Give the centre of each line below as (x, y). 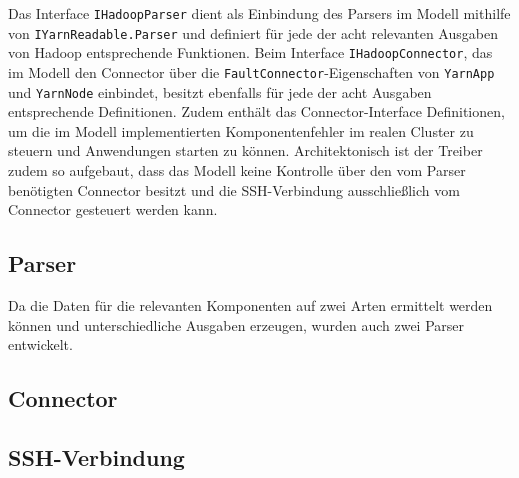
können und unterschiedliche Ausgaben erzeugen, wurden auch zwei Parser (236, 324)
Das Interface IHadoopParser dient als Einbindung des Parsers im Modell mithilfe (259, 13)
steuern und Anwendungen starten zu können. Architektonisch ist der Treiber (245, 150)
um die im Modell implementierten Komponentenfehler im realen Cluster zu (241, 130)
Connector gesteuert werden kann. (113, 209)
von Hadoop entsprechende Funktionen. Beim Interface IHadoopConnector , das (250, 52)
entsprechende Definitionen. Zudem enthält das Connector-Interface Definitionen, (256, 111)
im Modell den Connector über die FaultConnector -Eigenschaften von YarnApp (251, 71)
